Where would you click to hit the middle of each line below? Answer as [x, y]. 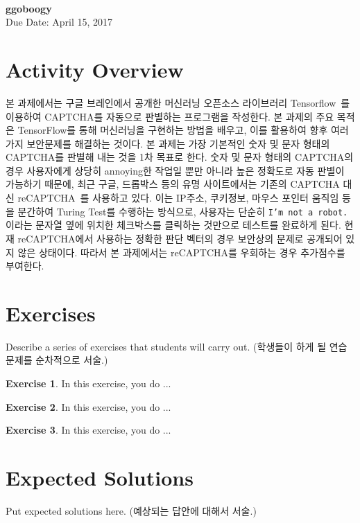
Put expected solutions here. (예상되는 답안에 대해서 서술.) [131, 510]
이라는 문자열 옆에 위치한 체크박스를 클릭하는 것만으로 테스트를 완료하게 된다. [173, 225]
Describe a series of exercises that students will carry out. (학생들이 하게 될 [166, 346]
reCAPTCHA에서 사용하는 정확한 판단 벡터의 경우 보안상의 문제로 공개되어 [180, 238]
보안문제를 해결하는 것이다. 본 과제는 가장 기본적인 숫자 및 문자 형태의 [178, 143]
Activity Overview [95, 69]
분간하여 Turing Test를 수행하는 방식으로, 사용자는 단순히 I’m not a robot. [183, 211]
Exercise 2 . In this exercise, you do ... [88, 406]
